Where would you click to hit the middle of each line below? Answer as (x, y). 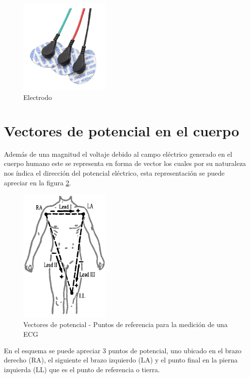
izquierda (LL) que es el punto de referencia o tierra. (82, 369)
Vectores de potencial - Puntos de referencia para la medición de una (125, 324)
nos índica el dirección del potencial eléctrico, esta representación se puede (114, 173)
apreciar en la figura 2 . (38, 182)
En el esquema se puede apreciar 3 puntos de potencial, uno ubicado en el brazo (123, 350)
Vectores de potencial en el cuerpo (122, 130)
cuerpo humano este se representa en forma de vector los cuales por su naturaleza (125, 163)
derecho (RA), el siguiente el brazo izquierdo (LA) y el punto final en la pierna (121, 360)
